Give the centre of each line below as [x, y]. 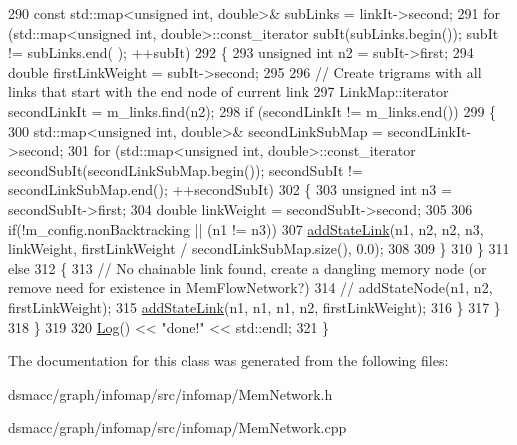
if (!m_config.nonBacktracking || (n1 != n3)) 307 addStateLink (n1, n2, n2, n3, [246, 228]
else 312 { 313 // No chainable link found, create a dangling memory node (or [247, 267]
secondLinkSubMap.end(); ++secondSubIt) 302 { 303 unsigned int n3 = [230, 189]
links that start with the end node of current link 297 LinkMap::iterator [228, 91]
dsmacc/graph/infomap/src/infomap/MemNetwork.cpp [177, 427]
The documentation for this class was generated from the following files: [228, 360]
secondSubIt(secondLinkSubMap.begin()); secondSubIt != [185, 169]
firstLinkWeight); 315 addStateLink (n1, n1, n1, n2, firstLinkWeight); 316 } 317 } [254, 306]
